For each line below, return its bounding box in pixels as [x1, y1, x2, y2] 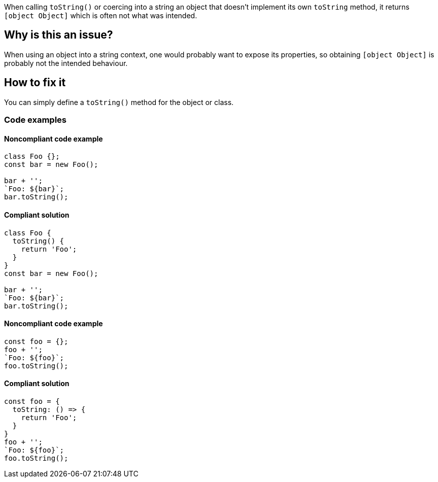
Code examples [4, 115, 67, 125]
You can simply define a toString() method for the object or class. [4, 97, 234, 107]
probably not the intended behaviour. [4, 58, 128, 67]
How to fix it [4, 76, 66, 89]
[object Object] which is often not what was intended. [4, 11, 197, 20]
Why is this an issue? [4, 28, 113, 42]
